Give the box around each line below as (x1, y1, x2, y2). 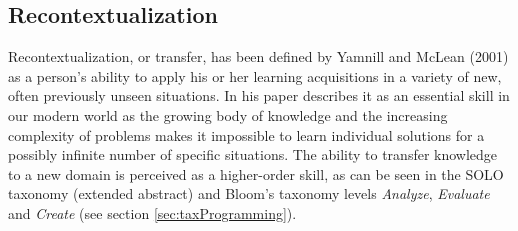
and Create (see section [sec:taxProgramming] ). (8, 202, 297, 223)
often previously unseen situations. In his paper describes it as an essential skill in (8, 85, 510, 106)
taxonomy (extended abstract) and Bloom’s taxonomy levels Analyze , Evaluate (8, 183, 490, 204)
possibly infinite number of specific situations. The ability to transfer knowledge (8, 144, 498, 165)
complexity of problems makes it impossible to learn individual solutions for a (8, 124, 485, 145)
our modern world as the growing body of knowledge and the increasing (8, 104, 448, 125)
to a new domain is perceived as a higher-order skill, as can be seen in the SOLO (8, 163, 504, 184)
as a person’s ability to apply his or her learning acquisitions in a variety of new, (8, 65, 502, 86)
